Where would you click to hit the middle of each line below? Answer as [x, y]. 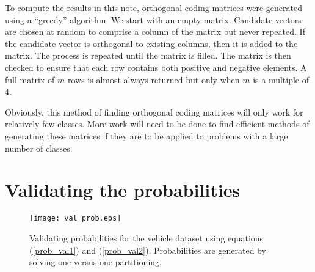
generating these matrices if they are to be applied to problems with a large [147, 135]
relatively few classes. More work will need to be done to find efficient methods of [157, 124]
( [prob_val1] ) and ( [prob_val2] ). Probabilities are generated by [148, 250]
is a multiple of [281, 79]
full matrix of [30, 79]
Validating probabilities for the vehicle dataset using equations [147, 237]
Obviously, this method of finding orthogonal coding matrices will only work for [154, 112]
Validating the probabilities [123, 190]
